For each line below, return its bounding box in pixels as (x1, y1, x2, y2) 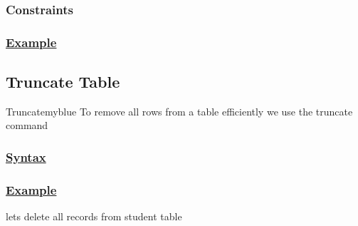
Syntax (6, 148, 46, 165)
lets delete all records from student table (6, 209, 182, 224)
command (6, 118, 48, 133)
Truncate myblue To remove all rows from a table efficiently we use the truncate (6, 103, 353, 118)
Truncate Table (6, 71, 120, 93)
